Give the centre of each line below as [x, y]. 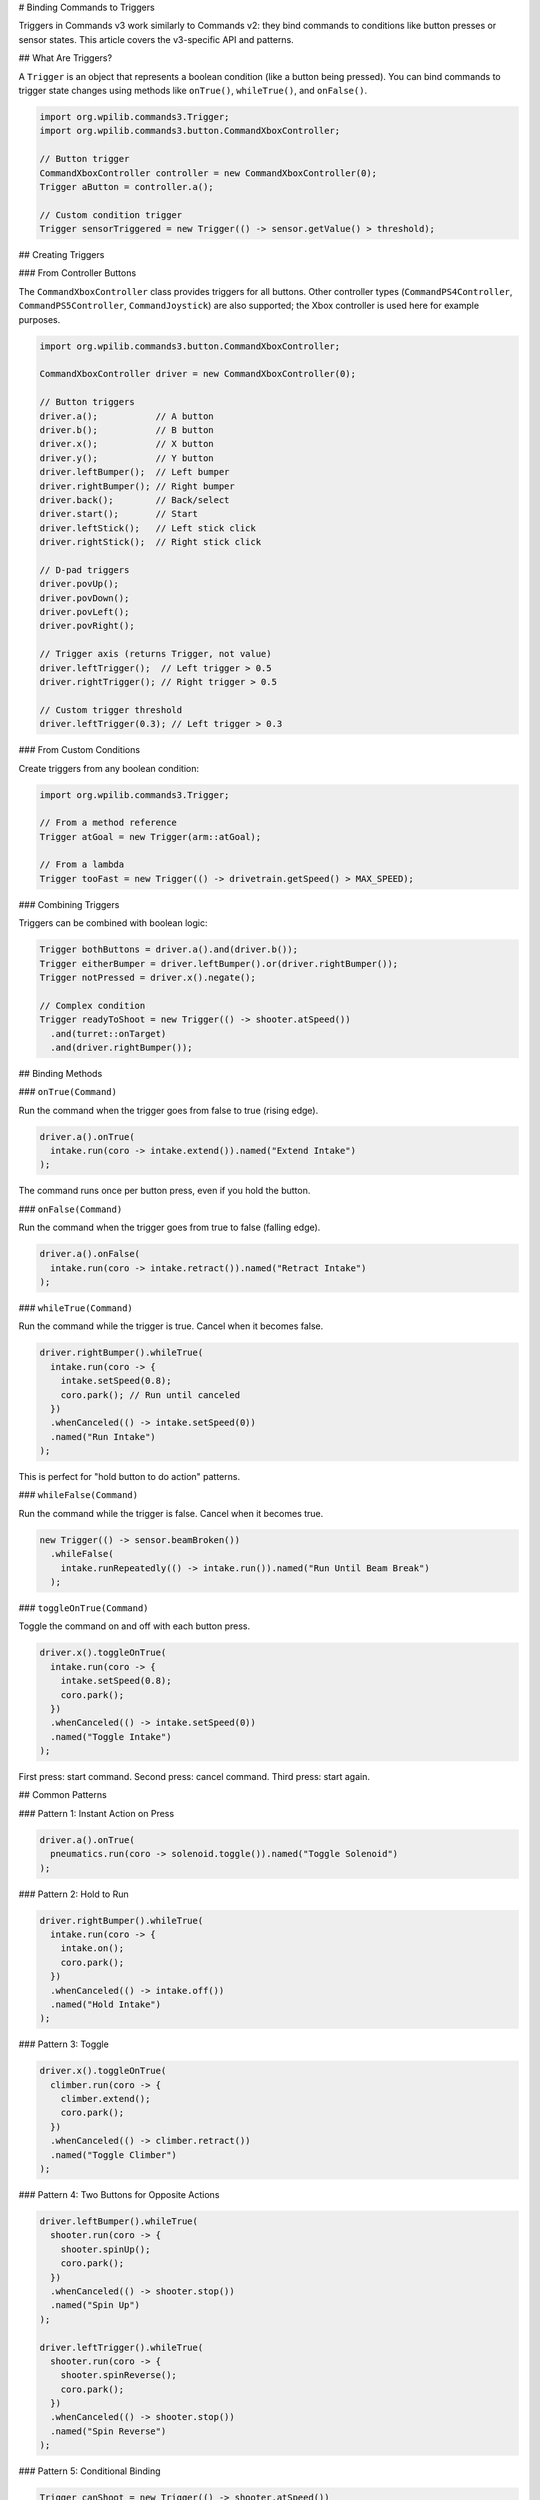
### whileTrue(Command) [76, 1307]
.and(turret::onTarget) [108, 1033]
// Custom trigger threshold [111, 709]
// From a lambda [82, 864]
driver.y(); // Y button [126, 458]
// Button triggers [87, 402]
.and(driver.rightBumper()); [122, 1047]
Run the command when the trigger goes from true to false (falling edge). [169, 1227]
